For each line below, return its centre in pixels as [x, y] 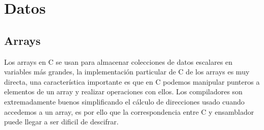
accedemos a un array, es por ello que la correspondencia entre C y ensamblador [129, 111]
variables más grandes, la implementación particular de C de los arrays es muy [127, 72]
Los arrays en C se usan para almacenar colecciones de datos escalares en [118, 61]
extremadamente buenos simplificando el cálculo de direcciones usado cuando [124, 101]
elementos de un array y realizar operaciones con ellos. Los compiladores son [123, 92]
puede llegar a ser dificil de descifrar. [61, 122]
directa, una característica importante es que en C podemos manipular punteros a [132, 81]
